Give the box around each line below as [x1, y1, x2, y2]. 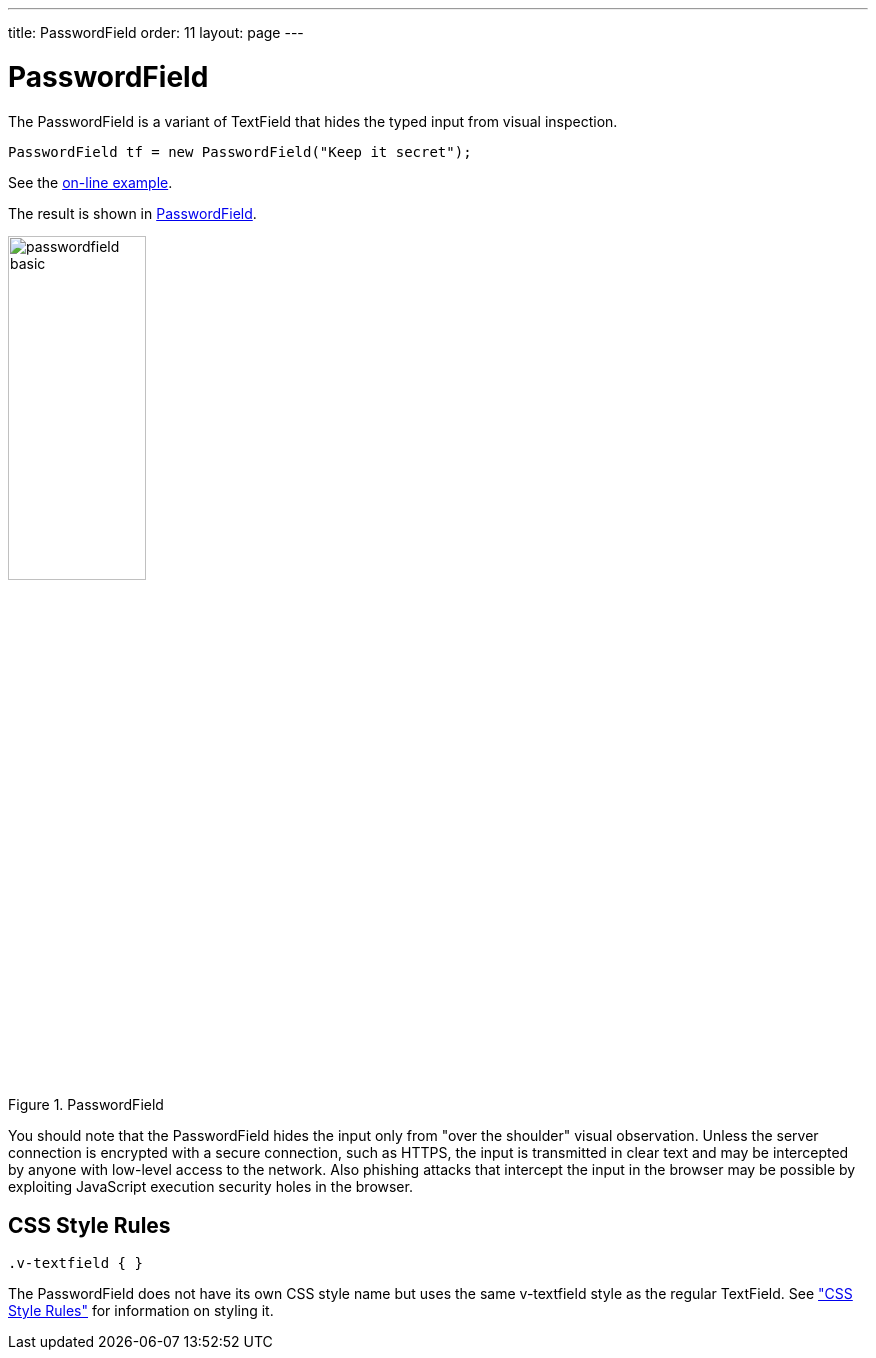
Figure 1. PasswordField [8, 1096, 164, 1114]
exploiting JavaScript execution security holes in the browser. [8, 1178, 413, 1196]
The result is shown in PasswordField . [8, 204, 257, 222]
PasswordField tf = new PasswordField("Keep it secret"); [8, 143, 472, 160]
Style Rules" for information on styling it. [8, 1302, 274, 1320]
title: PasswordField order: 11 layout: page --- [8, 24, 304, 41]
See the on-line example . [8, 173, 173, 191]
